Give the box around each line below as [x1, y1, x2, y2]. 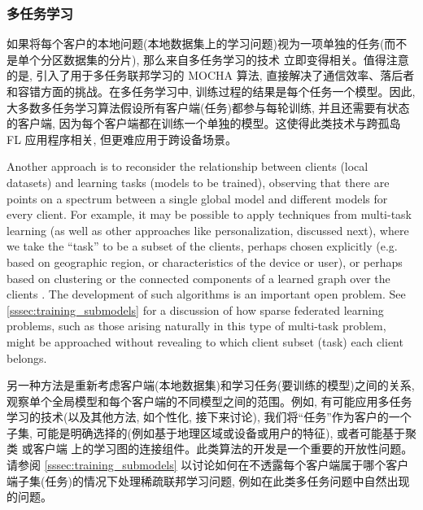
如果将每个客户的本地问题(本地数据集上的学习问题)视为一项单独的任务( [7, 35, 385, 52]
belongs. [7, 349, 47, 366]
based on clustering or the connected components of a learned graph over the [7, 269, 390, 286]
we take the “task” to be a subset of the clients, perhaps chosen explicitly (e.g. [7, 238, 398, 255]
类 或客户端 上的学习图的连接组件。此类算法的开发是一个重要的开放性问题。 [7, 440, 413, 457]
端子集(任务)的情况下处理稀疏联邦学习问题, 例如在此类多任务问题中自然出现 [7, 472, 410, 489]
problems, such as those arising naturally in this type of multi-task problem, [7, 317, 386, 334]
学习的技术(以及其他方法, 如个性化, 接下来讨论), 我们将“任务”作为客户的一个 [7, 408, 412, 425]
